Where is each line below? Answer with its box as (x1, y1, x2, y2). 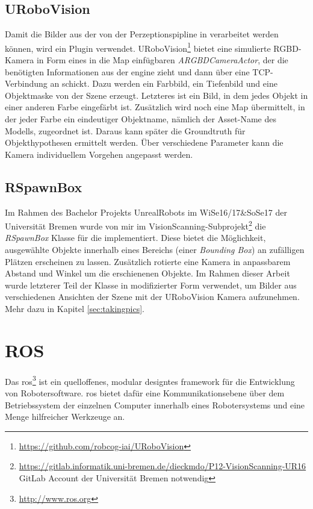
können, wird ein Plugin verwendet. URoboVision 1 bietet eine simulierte (5, 40, 271, 54)
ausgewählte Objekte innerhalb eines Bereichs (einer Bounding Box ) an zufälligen (5, 243, 305, 256)
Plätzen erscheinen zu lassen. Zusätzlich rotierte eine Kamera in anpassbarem (5, 255, 291, 267)
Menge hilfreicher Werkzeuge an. (5, 410, 125, 423)
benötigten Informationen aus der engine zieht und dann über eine (5, 65, 250, 78)
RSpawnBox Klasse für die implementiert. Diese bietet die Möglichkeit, (5, 231, 266, 244)
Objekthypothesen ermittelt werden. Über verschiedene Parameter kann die (5, 136, 284, 149)
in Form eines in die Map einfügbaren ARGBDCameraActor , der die (36, 54, 288, 66)
